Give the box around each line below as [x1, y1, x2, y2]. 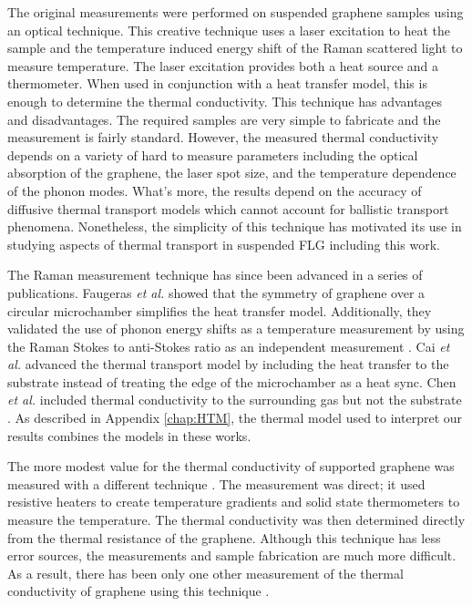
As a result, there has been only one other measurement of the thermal [7, 563, 404, 582]
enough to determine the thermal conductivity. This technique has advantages [7, 91, 443, 110]
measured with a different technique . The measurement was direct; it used [7, 474, 426, 493]
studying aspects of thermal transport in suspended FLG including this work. [7, 234, 440, 253]
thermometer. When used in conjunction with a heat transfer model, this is [7, 74, 427, 93]
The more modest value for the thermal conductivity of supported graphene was [7, 457, 455, 476]
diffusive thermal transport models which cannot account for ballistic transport [7, 199, 449, 218]
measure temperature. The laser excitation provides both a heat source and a [7, 56, 439, 75]
